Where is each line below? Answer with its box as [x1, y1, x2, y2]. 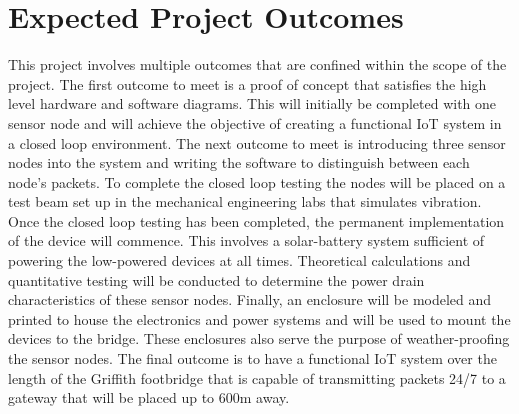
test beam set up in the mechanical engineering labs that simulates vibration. [8, 191, 482, 212]
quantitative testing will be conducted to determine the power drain [8, 269, 425, 290]
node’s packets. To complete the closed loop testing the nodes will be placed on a [8, 171, 506, 192]
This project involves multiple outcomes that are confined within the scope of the [8, 54, 507, 75]
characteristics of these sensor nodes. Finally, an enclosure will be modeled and [8, 289, 492, 310]
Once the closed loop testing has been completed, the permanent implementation [8, 210, 505, 231]
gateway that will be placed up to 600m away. [8, 387, 290, 408]
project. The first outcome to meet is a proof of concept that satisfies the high [8, 73, 487, 94]
